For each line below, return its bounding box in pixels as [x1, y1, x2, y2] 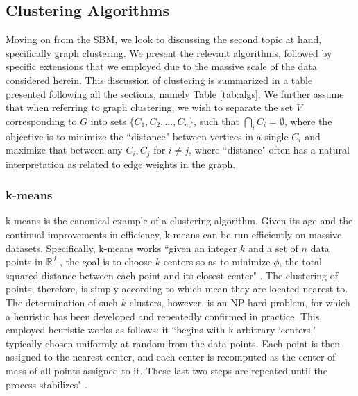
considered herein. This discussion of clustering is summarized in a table [6, 72, 313, 87]
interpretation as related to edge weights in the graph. [6, 156, 236, 171]
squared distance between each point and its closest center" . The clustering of [6, 267, 339, 282]
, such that [194, 113, 239, 128]
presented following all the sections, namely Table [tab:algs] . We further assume [6, 86, 344, 101]
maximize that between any [6, 142, 123, 157]
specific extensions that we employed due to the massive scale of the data [6, 59, 317, 74]
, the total [279, 254, 322, 269]
